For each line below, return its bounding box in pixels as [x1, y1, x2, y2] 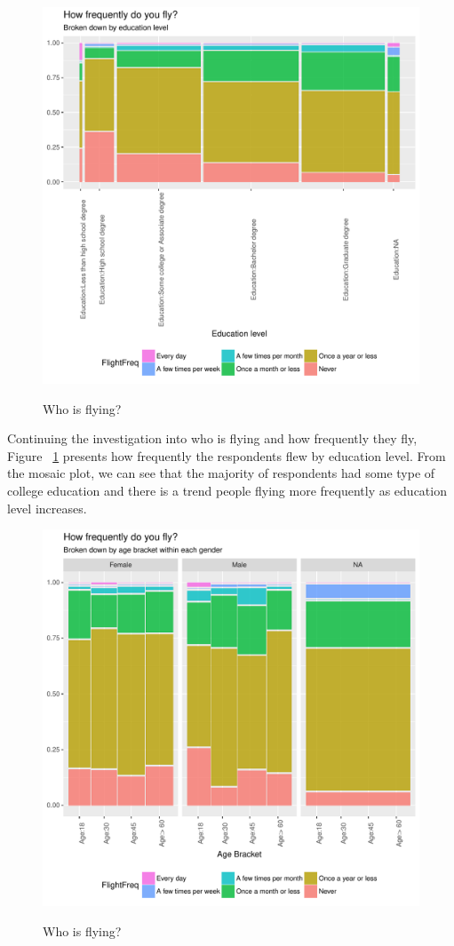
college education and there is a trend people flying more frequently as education [7, 481, 447, 499]
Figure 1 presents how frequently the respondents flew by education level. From [7, 446, 446, 465]
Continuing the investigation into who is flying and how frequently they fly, [7, 429, 418, 448]
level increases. [7, 498, 87, 517]
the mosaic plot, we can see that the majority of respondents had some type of [7, 464, 435, 482]
